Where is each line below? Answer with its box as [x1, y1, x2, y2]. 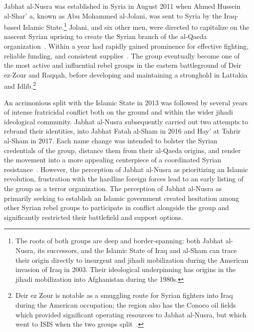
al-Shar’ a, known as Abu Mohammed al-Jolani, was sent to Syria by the [4, 10, 222, 20]
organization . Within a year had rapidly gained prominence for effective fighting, [4, 41, 249, 51]
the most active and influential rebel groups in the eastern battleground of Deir [4, 60, 241, 70]
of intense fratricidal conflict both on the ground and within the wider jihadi [4, 107, 233, 117]
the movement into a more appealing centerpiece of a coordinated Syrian [4, 155, 222, 165]
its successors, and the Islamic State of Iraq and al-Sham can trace [37, 245, 237, 255]
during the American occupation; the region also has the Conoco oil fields [15, 299, 236, 310]
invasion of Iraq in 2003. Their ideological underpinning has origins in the [15, 264, 236, 274]
